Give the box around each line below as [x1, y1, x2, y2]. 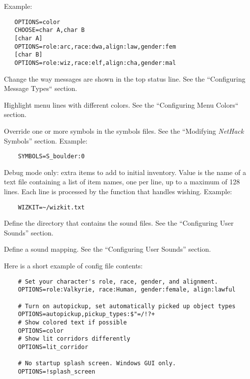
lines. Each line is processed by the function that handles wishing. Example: [4, 186, 232, 196]
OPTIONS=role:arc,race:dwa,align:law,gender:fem [14, 43, 176, 50]
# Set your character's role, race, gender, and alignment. [18, 278, 218, 285]
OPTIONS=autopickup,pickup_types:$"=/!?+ [18, 311, 155, 318]
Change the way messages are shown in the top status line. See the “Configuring [4, 73, 246, 84]
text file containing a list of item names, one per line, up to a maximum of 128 [4, 176, 240, 187]
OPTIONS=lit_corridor [18, 343, 88, 350]
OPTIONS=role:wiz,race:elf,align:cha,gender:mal [14, 59, 176, 66]
